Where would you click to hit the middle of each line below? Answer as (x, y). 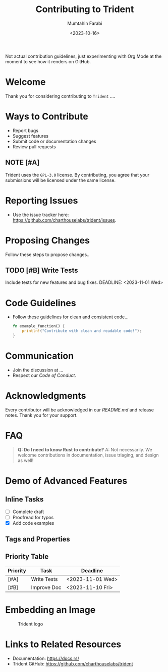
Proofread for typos (33, 517)
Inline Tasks (24, 499)
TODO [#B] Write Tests (42, 270)
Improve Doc (46, 587)
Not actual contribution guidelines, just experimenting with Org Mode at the (83, 56)
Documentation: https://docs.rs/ (46, 658)
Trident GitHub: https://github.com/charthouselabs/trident (73, 663)
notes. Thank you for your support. (42, 415)
